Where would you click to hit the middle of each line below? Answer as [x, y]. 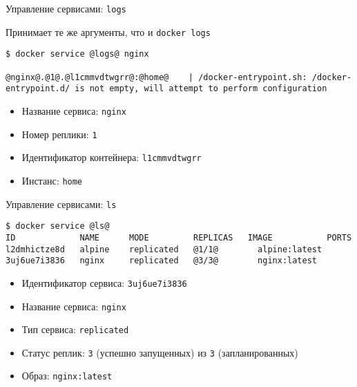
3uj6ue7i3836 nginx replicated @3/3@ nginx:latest [162, 261]
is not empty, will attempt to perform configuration [201, 89]
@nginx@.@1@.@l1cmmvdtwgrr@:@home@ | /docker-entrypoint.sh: [156, 77]
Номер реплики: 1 [59, 134]
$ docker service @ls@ [58, 226]
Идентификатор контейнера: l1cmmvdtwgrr [112, 157]
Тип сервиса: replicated [75, 329]
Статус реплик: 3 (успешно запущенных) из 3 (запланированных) [160, 352]
